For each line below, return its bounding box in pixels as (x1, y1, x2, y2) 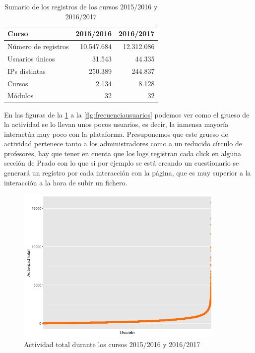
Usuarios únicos (7, 53, 55, 63)
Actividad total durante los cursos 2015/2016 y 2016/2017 (24, 339, 200, 349)
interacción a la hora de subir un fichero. (4, 177, 127, 187)
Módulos (7, 90, 34, 101)
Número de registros (7, 41, 69, 52)
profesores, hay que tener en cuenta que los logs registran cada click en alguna (4, 148, 242, 158)
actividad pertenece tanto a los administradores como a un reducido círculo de (4, 138, 242, 149)
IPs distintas (7, 65, 46, 76)
